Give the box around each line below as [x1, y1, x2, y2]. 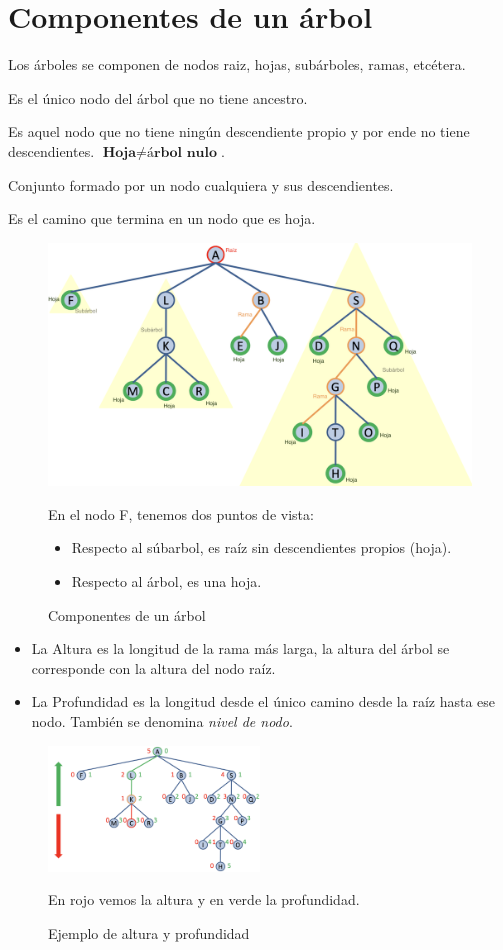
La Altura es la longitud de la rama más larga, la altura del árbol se [31, 638, 450, 659]
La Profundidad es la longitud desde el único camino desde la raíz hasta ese [31, 691, 496, 712]
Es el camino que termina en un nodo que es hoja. [8, 208, 316, 229]
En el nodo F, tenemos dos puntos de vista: [48, 503, 314, 524]
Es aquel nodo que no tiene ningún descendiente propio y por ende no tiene [8, 121, 470, 142]
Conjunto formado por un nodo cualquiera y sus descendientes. [8, 174, 394, 195]
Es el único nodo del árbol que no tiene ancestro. [8, 87, 308, 108]
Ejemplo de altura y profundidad [48, 922, 250, 943]
